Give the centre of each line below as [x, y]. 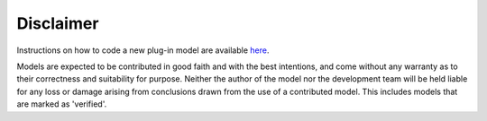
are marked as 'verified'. [62, 104]
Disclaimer [58, 23]
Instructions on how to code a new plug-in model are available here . [143, 50]
